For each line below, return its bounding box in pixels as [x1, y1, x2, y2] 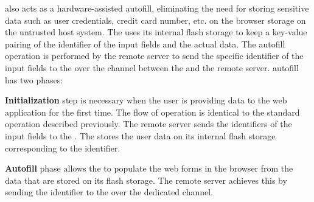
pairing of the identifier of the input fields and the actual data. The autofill [5, 37, 285, 50]
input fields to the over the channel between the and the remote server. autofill [5, 61, 299, 74]
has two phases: [5, 73, 63, 86]
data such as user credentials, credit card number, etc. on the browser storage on [5, 13, 306, 26]
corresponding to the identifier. [5, 141, 120, 154]
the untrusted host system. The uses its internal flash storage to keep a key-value [5, 26, 307, 38]
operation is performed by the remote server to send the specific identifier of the [5, 49, 304, 62]
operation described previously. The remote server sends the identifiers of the [5, 117, 292, 130]
